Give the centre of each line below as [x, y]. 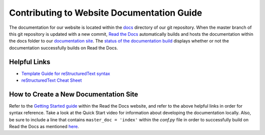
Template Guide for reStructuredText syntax [66, 73]
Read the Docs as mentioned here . [44, 127]
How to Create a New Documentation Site [74, 94]
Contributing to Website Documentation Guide [106, 13]
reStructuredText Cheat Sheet [52, 80]
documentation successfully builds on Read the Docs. [64, 48]
